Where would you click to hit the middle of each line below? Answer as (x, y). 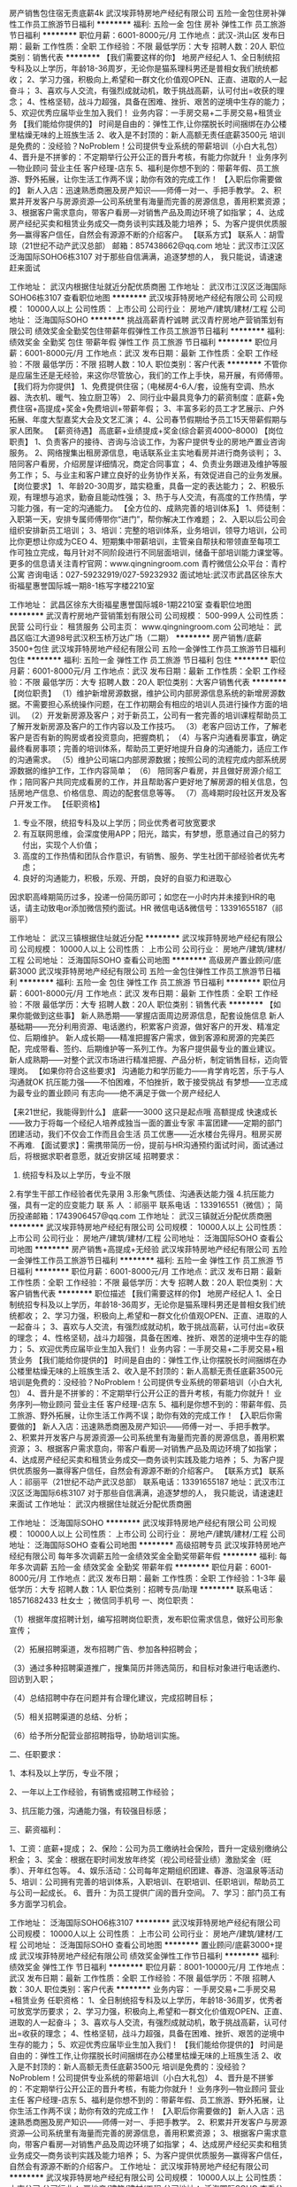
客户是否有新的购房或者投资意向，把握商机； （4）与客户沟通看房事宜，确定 (148, 737)
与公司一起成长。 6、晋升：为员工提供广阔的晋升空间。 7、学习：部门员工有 (148, 1893)
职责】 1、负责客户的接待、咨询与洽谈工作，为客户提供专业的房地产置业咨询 (147, 442)
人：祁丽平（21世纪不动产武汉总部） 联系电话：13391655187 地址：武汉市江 (147, 1482)
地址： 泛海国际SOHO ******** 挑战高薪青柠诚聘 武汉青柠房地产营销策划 (143, 320)
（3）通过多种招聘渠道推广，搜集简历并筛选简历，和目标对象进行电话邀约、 (147, 1668)
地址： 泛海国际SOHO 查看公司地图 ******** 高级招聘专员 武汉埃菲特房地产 (148, 1545)
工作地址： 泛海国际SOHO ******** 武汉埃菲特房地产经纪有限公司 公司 (139, 1523)
